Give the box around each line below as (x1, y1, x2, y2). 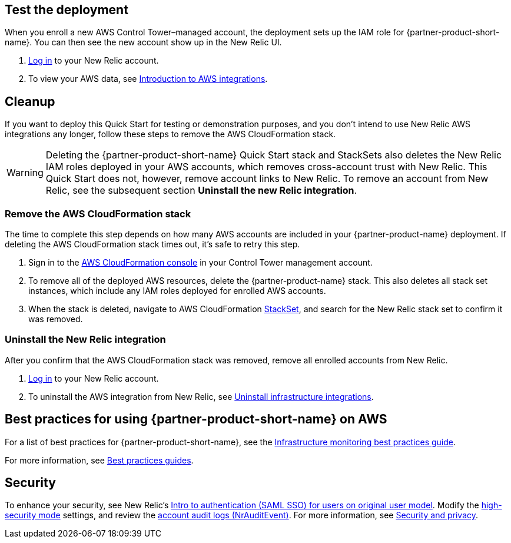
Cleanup (5, 94, 55, 109)
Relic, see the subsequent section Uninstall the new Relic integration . (45, 184, 357, 197)
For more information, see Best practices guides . (5, 455, 194, 465)
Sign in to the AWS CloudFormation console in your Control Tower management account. (28, 257, 373, 268)
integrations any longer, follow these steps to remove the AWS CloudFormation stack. (5, 129, 336, 140)
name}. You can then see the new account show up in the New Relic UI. (5, 37, 282, 48)
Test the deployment (5, 2, 128, 17)
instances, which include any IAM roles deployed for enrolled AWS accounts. (28, 286, 326, 296)
